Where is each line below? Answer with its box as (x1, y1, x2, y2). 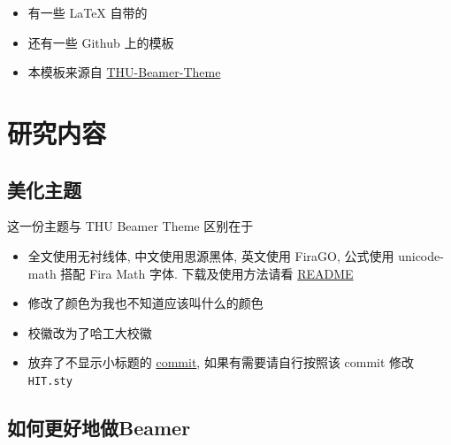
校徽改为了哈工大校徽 (27, 323, 152, 341)
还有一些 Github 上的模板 (27, 33, 174, 51)
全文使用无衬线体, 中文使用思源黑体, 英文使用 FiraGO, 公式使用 (27, 246, 394, 265)
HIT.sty (27, 374, 73, 387)
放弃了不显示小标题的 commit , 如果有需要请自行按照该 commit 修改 (27, 353, 415, 372)
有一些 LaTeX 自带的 (27, 4, 148, 21)
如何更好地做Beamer (7, 413, 191, 441)
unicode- (398, 246, 444, 265)
